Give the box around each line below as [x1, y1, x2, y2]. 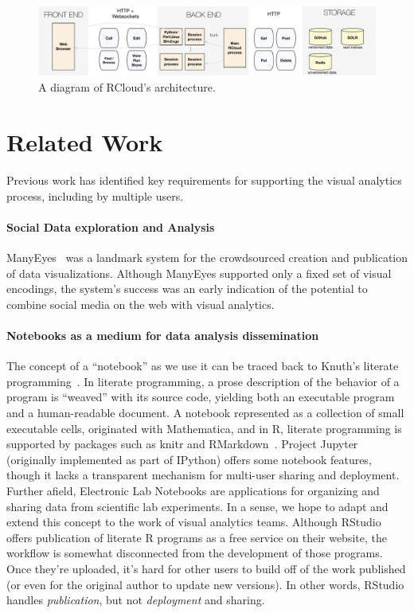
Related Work [6, 126, 163, 158]
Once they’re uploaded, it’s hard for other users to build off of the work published [6, 560, 406, 576]
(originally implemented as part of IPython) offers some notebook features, [6, 451, 372, 467]
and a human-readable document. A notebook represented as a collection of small [6, 404, 404, 421]
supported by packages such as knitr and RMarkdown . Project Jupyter [6, 435, 358, 452]
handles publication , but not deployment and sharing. [6, 592, 265, 608]
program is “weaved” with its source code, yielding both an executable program [6, 388, 395, 405]
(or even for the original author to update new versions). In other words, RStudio [6, 576, 404, 592]
